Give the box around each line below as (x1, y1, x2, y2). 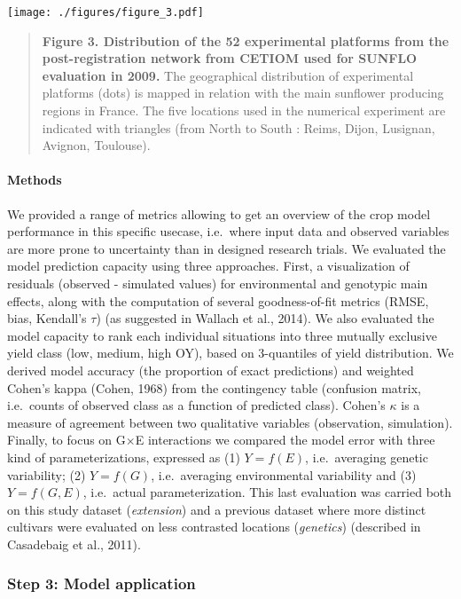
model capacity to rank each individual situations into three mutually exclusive (7, 326, 437, 344)
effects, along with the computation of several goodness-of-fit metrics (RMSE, (7, 291, 429, 310)
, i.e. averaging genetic (305, 447, 428, 466)
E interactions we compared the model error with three (135, 430, 435, 449)
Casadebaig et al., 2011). (7, 534, 141, 553)
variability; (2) (7, 465, 86, 484)
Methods (7, 170, 62, 189)
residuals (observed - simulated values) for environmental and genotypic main (7, 273, 428, 292)
